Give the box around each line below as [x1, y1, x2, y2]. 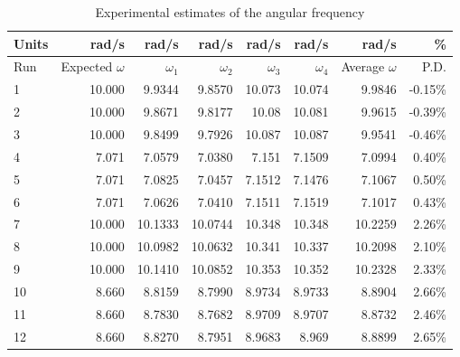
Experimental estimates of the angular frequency [95, 3, 365, 21]
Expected [61, 57, 113, 76]
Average [341, 57, 385, 76]
